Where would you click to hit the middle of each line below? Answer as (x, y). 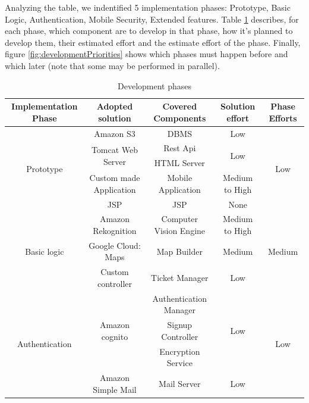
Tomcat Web (115, 150)
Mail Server (180, 383)
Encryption (180, 351)
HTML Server (179, 163)
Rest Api (180, 148)
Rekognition (115, 230)
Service (179, 363)
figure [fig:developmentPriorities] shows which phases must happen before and (146, 54)
